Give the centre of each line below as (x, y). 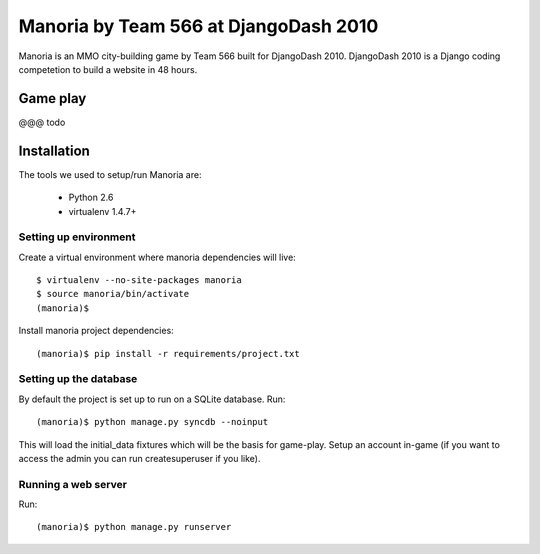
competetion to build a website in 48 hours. (108, 69)
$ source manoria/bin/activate (113, 294)
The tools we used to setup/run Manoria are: (110, 174)
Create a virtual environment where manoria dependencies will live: (157, 257)
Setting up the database (78, 379)
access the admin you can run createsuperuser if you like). (139, 458)
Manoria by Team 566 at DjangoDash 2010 (198, 26)
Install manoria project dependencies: (96, 331)
